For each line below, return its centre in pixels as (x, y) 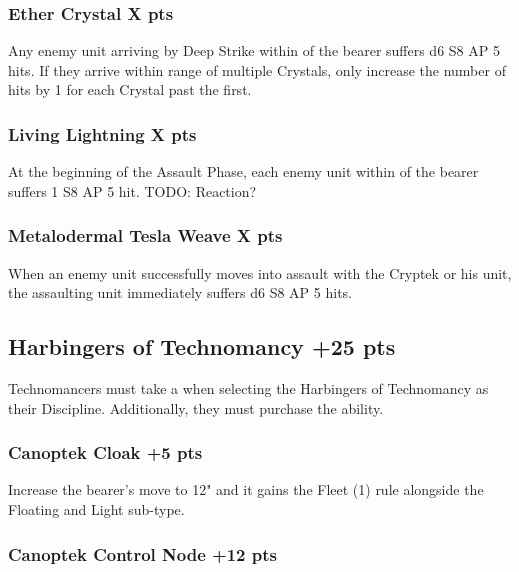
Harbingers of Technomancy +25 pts (202, 346)
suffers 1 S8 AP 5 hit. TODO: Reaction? (132, 190)
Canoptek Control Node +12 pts (142, 553)
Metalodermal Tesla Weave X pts (145, 235)
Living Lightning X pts (102, 133)
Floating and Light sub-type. (96, 509)
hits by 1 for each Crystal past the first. (130, 89)
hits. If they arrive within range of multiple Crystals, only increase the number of (257, 69)
